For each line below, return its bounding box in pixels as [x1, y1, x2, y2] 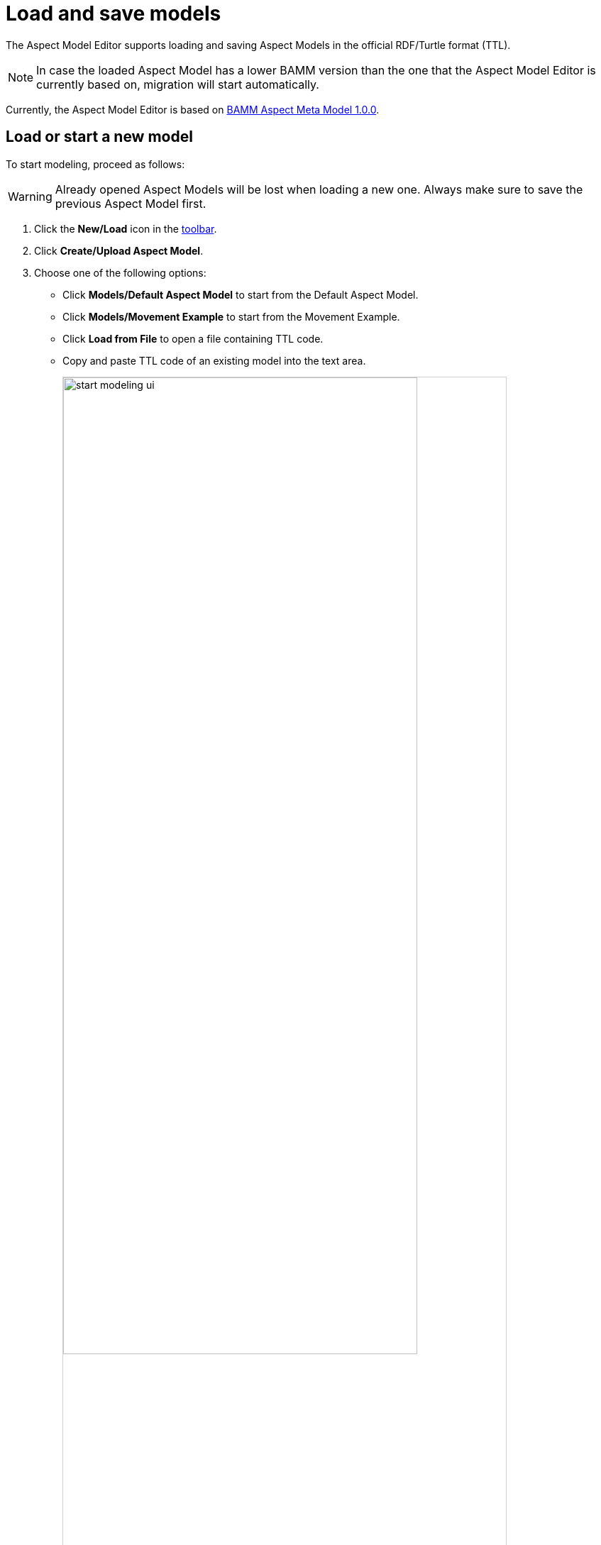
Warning [8, 189, 53, 204]
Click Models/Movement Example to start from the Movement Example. [62, 310, 400, 323]
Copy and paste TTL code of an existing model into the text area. [62, 354, 366, 367]
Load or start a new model [6, 128, 193, 146]
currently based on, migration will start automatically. [36, 77, 319, 92]
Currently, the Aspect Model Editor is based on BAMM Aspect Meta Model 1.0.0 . [6, 103, 380, 116]
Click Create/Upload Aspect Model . [34, 244, 204, 257]
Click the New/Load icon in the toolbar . [34, 222, 217, 235]
